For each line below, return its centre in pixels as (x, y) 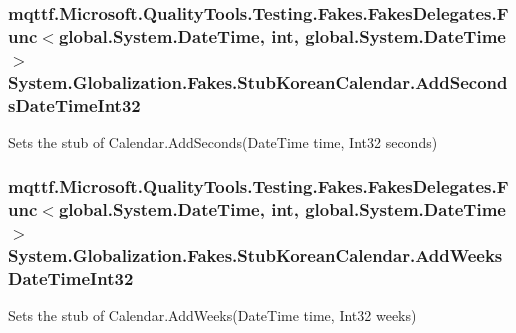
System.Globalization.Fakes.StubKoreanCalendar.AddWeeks (255, 255)
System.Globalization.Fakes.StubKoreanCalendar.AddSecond (258, 81)
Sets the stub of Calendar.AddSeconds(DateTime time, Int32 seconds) (223, 141)
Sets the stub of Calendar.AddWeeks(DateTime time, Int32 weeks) (212, 315)
